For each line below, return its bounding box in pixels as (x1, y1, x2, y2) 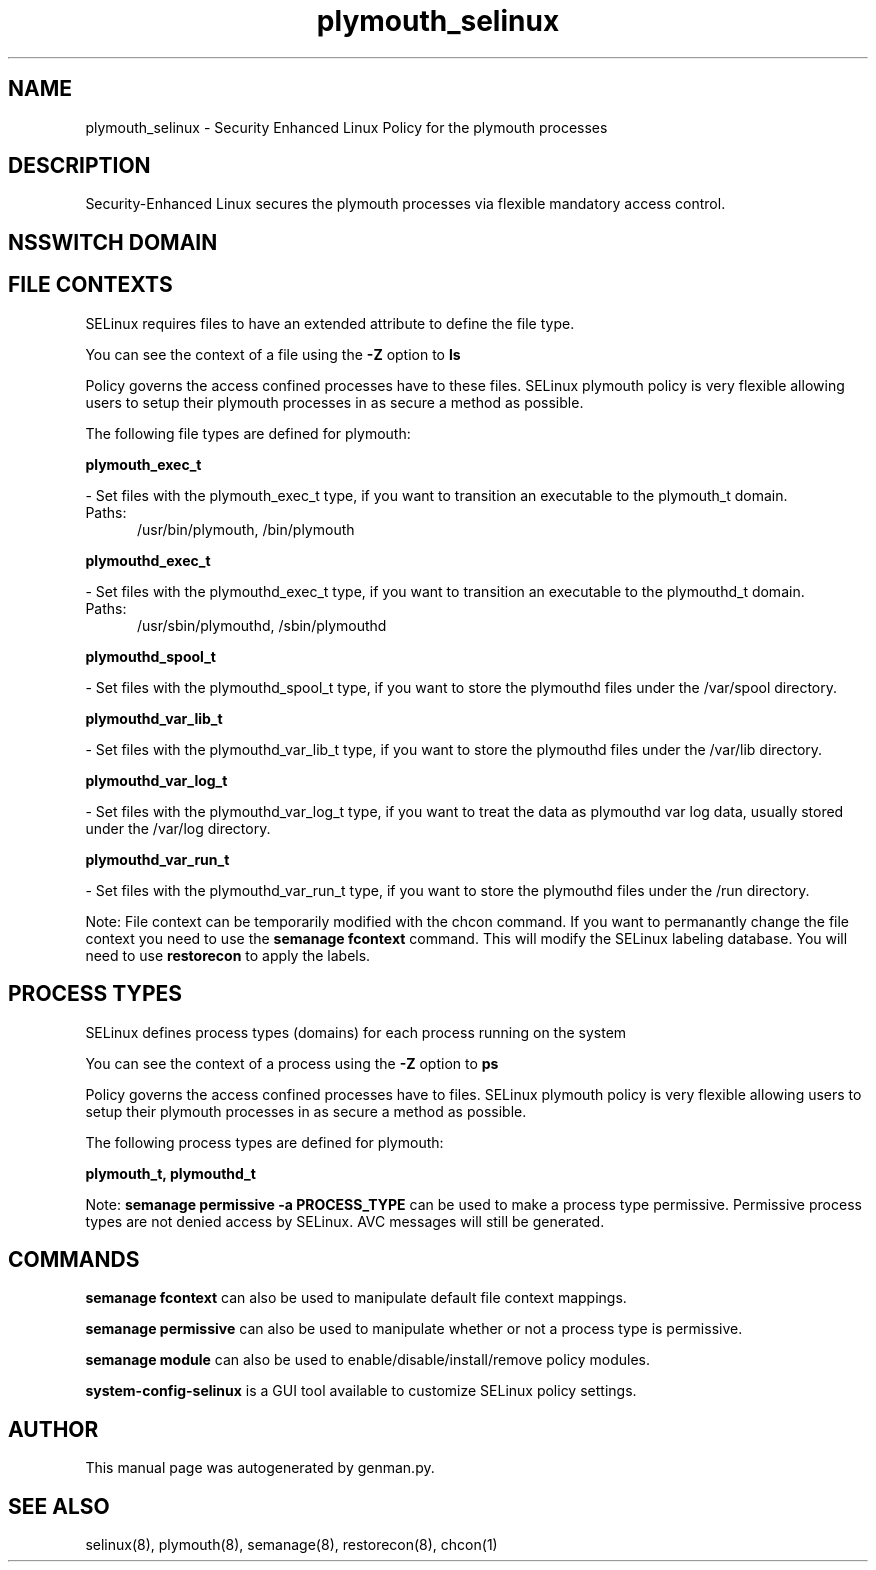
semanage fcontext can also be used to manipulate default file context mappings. (85, 1289, 627, 1307)
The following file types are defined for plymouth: (85, 424, 411, 442)
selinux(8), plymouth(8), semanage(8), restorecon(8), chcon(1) (85, 1536, 498, 1554)
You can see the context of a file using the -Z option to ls (85, 345, 461, 363)
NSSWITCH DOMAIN (8, 229, 218, 255)
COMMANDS (8, 1246, 140, 1272)
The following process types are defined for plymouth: (85, 1133, 444, 1151)
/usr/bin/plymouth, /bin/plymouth (137, 520, 355, 538)
